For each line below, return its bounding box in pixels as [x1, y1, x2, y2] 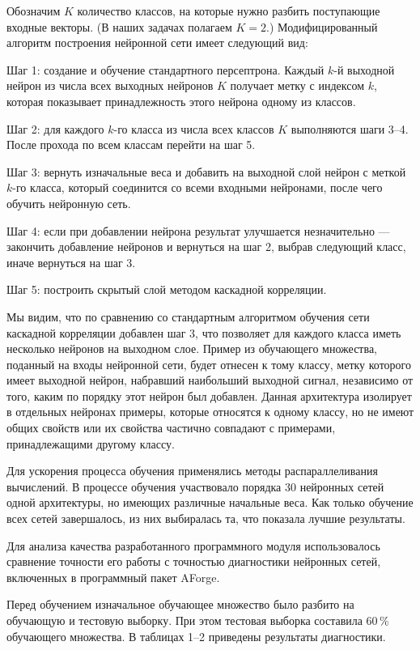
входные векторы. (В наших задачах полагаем [6, 18, 232, 35]
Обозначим [6, 2, 61, 19]
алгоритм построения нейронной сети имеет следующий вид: [6, 34, 308, 51]
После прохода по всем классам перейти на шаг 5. [6, 136, 256, 153]
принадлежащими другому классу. [6, 435, 175, 452]
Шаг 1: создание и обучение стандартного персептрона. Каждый [6, 61, 325, 78]
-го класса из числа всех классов [113, 120, 274, 137]
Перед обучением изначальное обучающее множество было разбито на [6, 596, 354, 613]
